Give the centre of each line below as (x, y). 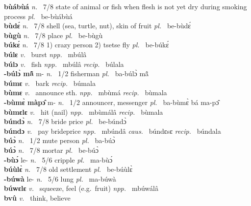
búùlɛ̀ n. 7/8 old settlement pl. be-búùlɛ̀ (68, 169)
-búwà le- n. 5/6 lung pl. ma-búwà (60, 178)
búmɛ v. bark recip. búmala (50, 83)
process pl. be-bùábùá (38, 16)
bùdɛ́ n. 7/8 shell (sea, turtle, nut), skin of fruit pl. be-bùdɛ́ (98, 26)
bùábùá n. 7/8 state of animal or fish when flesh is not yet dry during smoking (125, 6)
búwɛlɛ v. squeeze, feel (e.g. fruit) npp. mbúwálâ (81, 188)
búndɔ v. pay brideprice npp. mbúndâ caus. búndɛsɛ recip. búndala (113, 131)
